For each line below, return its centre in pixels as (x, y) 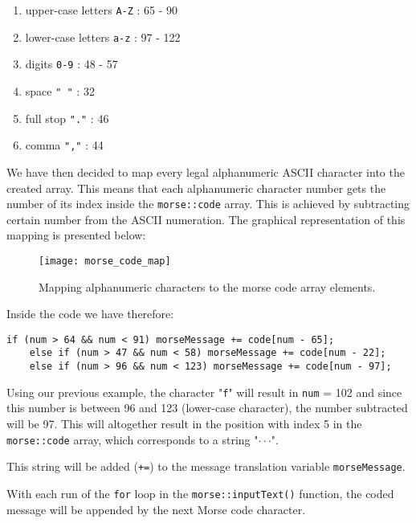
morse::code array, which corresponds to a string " (133, 439)
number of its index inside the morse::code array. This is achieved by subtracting (208, 204)
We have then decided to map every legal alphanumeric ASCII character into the (206, 172)
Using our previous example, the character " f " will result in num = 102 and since (204, 392)
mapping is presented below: (76, 235)
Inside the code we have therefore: (90, 314)
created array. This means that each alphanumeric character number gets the (196, 188)
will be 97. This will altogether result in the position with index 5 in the (184, 424)
